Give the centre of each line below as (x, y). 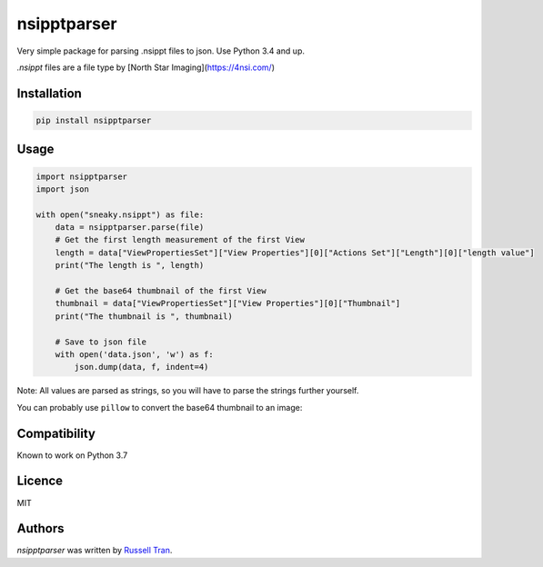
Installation (49, 93)
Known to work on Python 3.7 (72, 455)
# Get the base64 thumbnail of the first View (161, 291)
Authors (40, 528)
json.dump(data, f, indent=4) (141, 367)
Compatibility (56, 433)
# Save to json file (101, 342)
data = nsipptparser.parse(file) (130, 228)
